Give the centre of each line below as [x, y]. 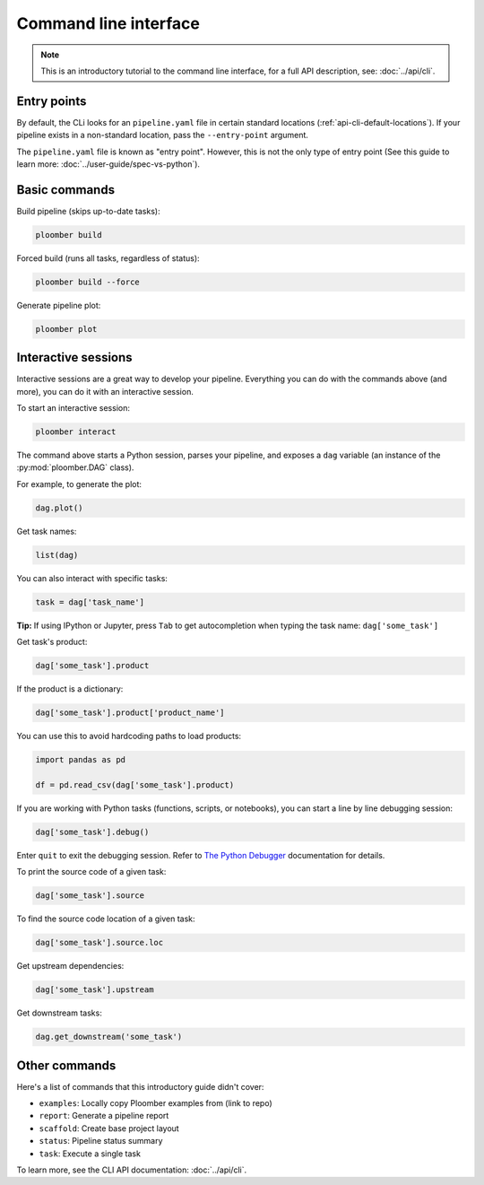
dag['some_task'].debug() [92, 832]
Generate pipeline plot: [59, 305]
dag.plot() [59, 508]
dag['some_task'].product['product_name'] [130, 713]
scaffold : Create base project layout [109, 1128]
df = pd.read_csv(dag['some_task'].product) [135, 784]
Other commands [66, 1065]
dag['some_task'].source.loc [99, 943]
